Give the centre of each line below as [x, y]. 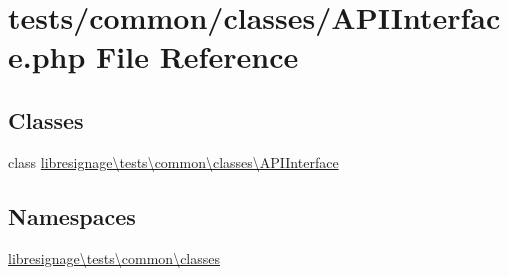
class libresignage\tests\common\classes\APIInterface [173, 161]
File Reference [197, 56]
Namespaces [72, 215]
